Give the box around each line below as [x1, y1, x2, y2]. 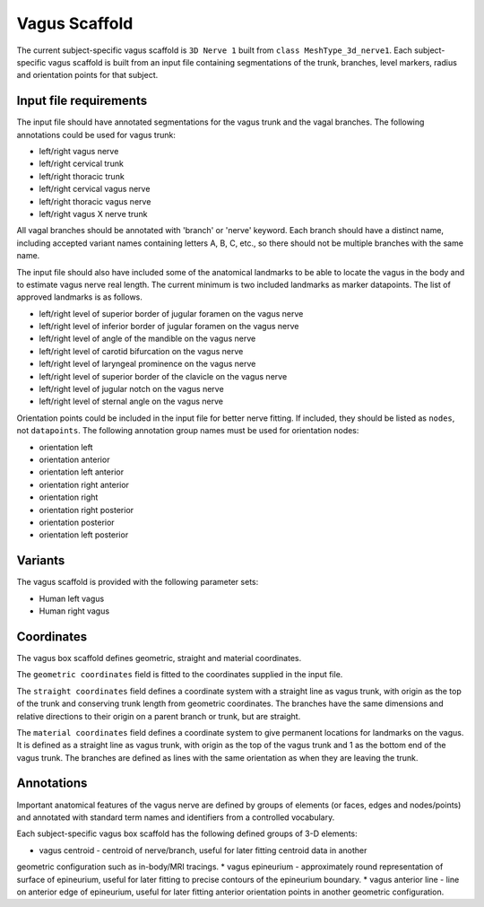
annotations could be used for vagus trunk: [16, 129, 177, 140]
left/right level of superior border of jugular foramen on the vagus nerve [39, 308, 304, 318]
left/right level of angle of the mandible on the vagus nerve [39, 333, 256, 344]
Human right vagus [39, 606, 110, 616]
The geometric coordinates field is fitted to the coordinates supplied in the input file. [16, 669, 343, 680]
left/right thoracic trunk [39, 170, 125, 181]
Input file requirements [16, 93, 148, 109]
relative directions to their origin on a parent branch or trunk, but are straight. [16, 711, 301, 721]
